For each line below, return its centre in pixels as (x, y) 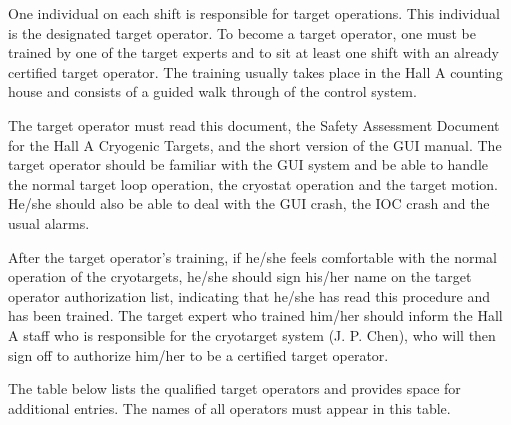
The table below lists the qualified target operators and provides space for (234, 388)
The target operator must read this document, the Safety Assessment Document (254, 124)
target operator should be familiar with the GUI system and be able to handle (248, 164)
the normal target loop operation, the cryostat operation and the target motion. (253, 183)
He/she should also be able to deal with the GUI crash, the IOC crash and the (249, 203)
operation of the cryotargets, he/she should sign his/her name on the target (240, 276)
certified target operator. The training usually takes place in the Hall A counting (255, 71)
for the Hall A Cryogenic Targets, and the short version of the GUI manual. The (255, 144)
